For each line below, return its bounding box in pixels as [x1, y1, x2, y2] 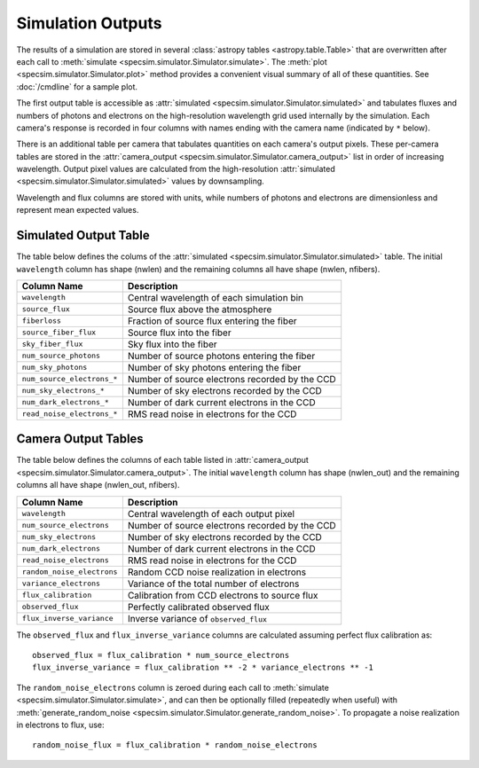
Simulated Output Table [16, 228, 150, 243]
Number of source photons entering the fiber [127, 349, 316, 362]
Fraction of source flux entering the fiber [127, 315, 297, 327]
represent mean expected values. [16, 205, 139, 216]
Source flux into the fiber [127, 326, 232, 339]
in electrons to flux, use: [16, 719, 106, 730]
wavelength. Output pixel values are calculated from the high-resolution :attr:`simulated [16, 164, 336, 175]
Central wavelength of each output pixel [127, 507, 295, 520]
